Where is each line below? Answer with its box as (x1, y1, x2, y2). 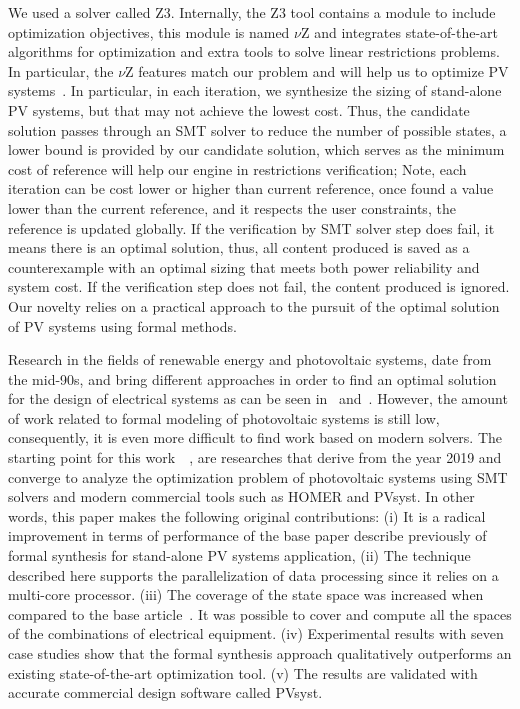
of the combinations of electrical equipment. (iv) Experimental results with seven (8, 623, 504, 644)
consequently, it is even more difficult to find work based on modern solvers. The (8, 427, 503, 448)
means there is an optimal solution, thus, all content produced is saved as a (8, 237, 470, 258)
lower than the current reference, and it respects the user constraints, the (8, 197, 456, 218)
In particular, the (8, 60, 114, 81)
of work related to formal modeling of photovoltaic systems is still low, (8, 407, 440, 428)
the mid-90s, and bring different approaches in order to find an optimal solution (8, 368, 497, 389)
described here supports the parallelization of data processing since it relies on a (8, 564, 499, 585)
